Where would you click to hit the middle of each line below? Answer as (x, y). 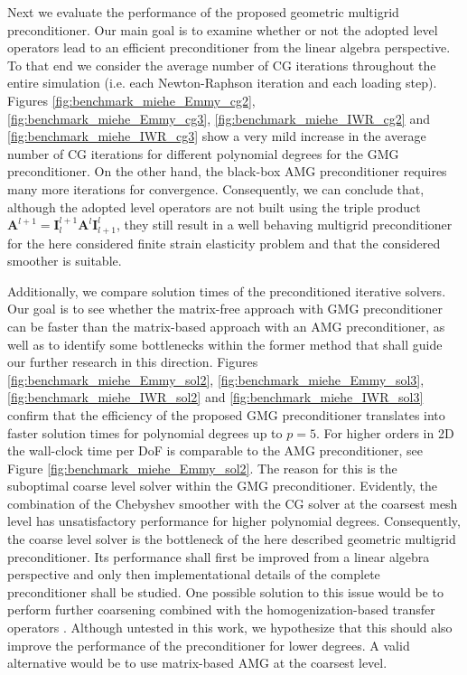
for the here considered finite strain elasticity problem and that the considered (224, 243)
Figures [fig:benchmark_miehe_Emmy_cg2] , (131, 100)
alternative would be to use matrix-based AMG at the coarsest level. (197, 663)
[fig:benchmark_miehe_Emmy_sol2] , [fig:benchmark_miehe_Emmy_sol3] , (216, 379)
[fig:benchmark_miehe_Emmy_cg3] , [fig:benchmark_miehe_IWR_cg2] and (219, 118)
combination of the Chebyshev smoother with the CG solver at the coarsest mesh (233, 503)
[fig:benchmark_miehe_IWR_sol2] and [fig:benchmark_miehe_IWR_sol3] (215, 397)
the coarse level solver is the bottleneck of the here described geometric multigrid (232, 539)
